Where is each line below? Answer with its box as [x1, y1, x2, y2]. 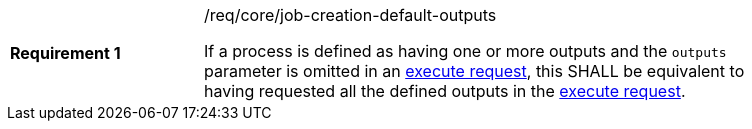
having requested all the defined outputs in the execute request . [204, 81, 686, 101]
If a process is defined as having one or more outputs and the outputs [204, 41, 727, 61]
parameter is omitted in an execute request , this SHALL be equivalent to [204, 61, 745, 81]
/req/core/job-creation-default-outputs [204, 5, 497, 25]
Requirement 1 [10, 43, 121, 63]
